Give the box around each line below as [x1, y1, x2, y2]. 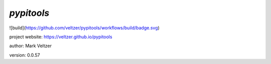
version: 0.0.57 [9, 52, 40, 58]
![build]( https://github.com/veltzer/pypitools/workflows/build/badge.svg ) [9, 25, 160, 31]
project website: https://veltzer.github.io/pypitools [9, 34, 112, 40]
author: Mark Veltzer [9, 43, 52, 49]
